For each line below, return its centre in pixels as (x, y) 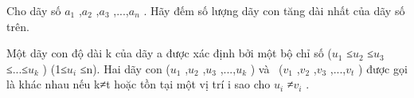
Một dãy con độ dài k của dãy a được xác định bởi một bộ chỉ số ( (169, 53)
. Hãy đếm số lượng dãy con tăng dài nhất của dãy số (274, 10)
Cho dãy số (34, 10)
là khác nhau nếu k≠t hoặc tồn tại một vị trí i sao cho (139, 84)
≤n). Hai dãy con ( (125, 68)
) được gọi (383, 68)
